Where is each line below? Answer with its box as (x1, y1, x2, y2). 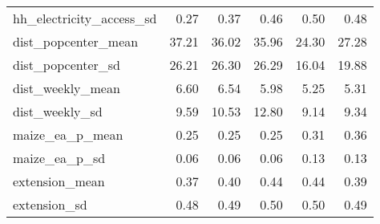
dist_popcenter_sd (13, 55, 121, 74)
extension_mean (13, 172, 105, 190)
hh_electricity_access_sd (13, 9, 157, 27)
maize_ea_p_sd (13, 149, 106, 167)
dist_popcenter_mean (13, 32, 139, 51)
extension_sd (13, 195, 87, 214)
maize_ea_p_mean (13, 125, 123, 144)
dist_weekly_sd (13, 102, 103, 120)
